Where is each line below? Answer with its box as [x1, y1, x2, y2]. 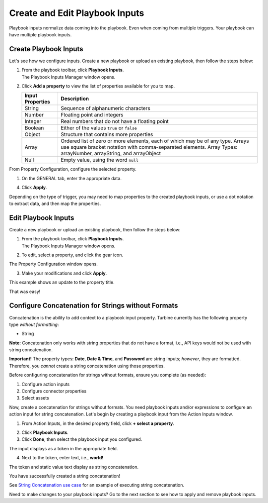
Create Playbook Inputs [9, 45, 84, 53]
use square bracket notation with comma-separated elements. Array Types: [61, 144, 238, 151]
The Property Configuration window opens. [9, 261, 98, 267]
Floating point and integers [61, 111, 124, 118]
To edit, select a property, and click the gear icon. [21, 252, 124, 258]
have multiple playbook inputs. [9, 31, 72, 37]
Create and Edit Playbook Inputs [9, 7, 144, 18]
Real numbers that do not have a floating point [61, 118, 169, 125]
